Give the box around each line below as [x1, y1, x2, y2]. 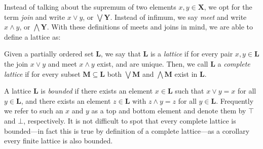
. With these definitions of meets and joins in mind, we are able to [47, 21, 253, 32]
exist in [174, 68, 198, 79]
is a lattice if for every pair [150, 48, 233, 59]
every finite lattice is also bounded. [4, 135, 113, 146]
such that [175, 85, 204, 96]
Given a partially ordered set [4, 48, 94, 59]
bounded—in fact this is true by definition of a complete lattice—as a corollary [4, 125, 250, 136]
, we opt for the [204, 2, 252, 12]
